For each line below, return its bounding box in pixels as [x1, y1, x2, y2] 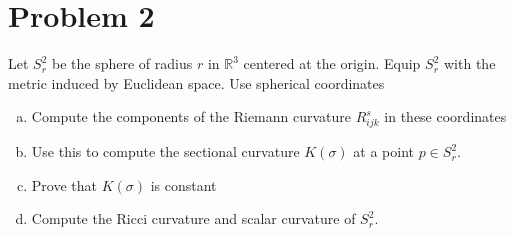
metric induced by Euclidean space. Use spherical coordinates [8, 72, 385, 93]
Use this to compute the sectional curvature [31, 141, 300, 162]
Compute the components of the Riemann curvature [31, 106, 352, 127]
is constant [150, 174, 217, 195]
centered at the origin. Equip [243, 53, 421, 74]
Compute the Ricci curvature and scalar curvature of [31, 208, 356, 229]
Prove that [31, 174, 97, 195]
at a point [353, 141, 414, 162]
